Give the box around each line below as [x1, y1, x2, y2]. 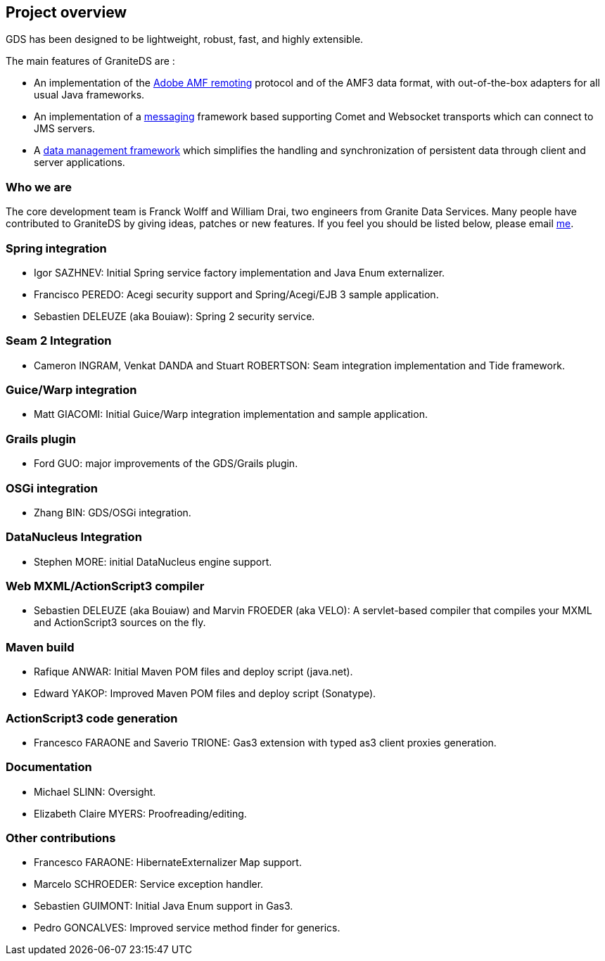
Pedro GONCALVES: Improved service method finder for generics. [34, 922, 340, 934]
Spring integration [6, 241, 107, 255]
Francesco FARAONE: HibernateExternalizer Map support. [34, 856, 302, 869]
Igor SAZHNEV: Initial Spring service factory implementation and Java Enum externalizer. [34, 266, 445, 279]
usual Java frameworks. [34, 89, 145, 101]
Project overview [6, 4, 127, 21]
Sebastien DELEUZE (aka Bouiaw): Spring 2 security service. [34, 310, 315, 322]
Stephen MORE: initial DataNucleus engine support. [34, 555, 272, 568]
